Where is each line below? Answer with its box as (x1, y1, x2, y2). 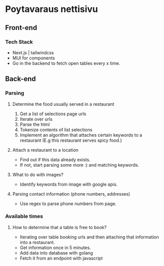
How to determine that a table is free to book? (12, 224, 107, 230)
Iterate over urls (19, 116, 53, 122)
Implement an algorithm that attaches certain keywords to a (19, 132, 143, 138)
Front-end (5, 23, 37, 32)
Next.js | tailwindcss (12, 49, 54, 55)
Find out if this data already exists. (19, 156, 91, 163)
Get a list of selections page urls (19, 111, 86, 117)
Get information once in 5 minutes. (19, 245, 91, 251)
